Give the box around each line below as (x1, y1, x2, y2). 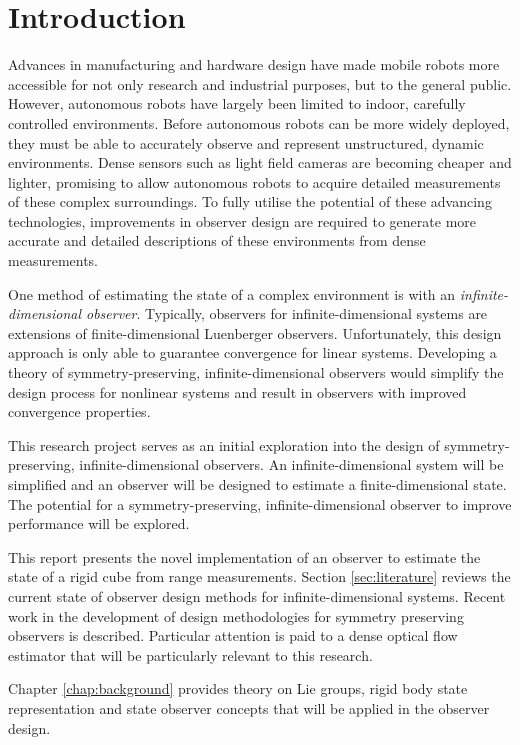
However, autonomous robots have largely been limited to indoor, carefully (8, 93, 466, 114)
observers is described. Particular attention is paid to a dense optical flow (8, 625, 458, 646)
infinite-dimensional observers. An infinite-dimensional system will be (79, 454, 504, 475)
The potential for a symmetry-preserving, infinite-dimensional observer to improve (8, 493, 512, 514)
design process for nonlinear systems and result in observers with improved (8, 381, 467, 402)
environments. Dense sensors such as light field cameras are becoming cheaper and (8, 152, 512, 173)
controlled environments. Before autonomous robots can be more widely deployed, (8, 112, 510, 133)
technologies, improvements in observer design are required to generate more (8, 210, 477, 231)
